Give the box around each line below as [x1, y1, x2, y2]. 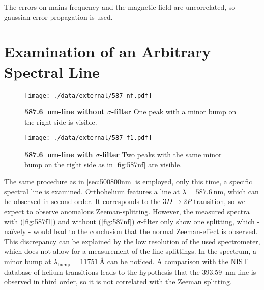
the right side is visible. [24, 116, 97, 127]
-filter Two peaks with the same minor [99, 149, 222, 159]
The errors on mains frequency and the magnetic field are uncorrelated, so [4, 2, 236, 12]
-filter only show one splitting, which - [141, 216, 260, 226]
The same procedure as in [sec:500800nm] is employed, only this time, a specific [4, 176, 252, 187]
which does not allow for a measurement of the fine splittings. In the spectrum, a [4, 246, 256, 256]
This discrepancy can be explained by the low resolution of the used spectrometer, [4, 236, 260, 246]
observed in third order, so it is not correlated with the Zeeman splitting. [4, 276, 232, 287]
